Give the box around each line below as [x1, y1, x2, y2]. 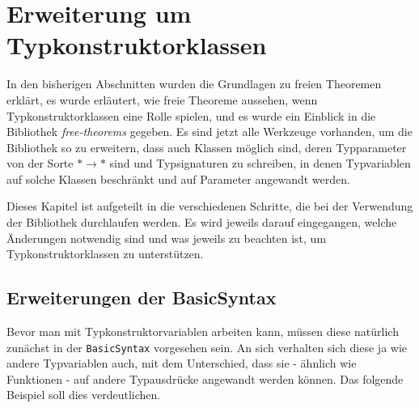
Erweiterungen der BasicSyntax [6, 285, 277, 310]
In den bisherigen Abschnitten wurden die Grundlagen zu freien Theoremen [6, 75, 382, 92]
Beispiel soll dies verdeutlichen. [6, 386, 161, 403]
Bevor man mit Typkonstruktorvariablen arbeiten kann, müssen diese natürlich [6, 323, 399, 340]
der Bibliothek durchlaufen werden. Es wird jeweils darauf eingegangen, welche [6, 214, 397, 231]
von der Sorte [6, 155, 74, 172]
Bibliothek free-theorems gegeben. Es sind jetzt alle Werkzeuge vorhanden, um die [6, 123, 413, 140]
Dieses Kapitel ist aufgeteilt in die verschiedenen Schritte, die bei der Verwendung [6, 198, 413, 215]
